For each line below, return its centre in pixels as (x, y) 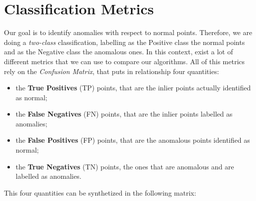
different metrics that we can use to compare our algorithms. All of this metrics (125, 61)
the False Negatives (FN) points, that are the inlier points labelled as (124, 114)
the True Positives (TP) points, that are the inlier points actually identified (133, 88)
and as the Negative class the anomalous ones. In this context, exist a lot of (119, 52)
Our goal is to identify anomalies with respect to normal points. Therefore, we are (128, 32)
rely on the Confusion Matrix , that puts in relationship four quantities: (112, 71)
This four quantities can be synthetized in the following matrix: (100, 192)
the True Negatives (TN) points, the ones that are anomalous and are (125, 166)
